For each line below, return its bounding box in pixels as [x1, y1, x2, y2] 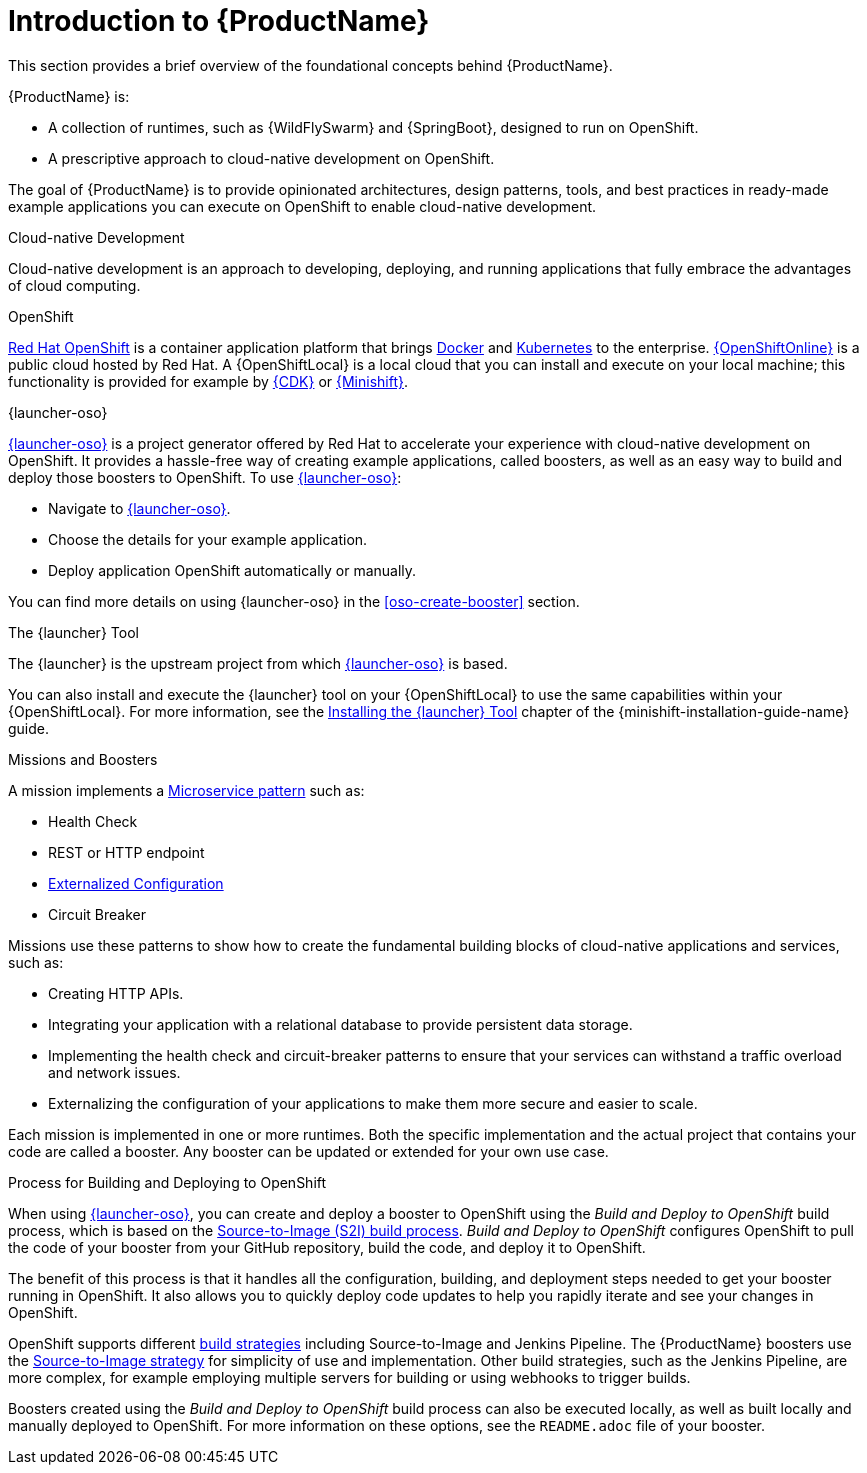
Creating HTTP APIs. [48, 984, 184, 1002]
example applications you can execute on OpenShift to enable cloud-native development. [8, 197, 597, 215]
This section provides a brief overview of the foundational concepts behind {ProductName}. [8, 56, 613, 74]
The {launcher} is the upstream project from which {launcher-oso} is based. [8, 654, 508, 672]
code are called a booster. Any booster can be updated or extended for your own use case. [8, 1142, 609, 1160]
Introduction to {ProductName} [8, 4, 430, 38]
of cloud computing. [8, 276, 141, 294]
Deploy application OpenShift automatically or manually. [48, 561, 417, 579]
